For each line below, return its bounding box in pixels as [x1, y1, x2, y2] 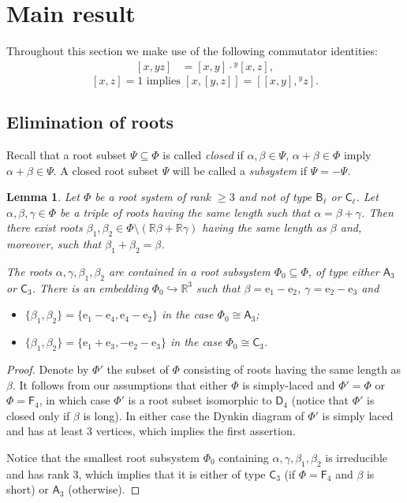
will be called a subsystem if [172, 162, 308, 178]
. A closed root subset [53, 162, 159, 178]
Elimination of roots [6, 110, 174, 134]
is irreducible [325, 449, 388, 465]
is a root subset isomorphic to [128, 392, 272, 408]
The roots [6, 263, 52, 279]
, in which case [39, 392, 110, 408]
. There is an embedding [32, 279, 148, 296]
